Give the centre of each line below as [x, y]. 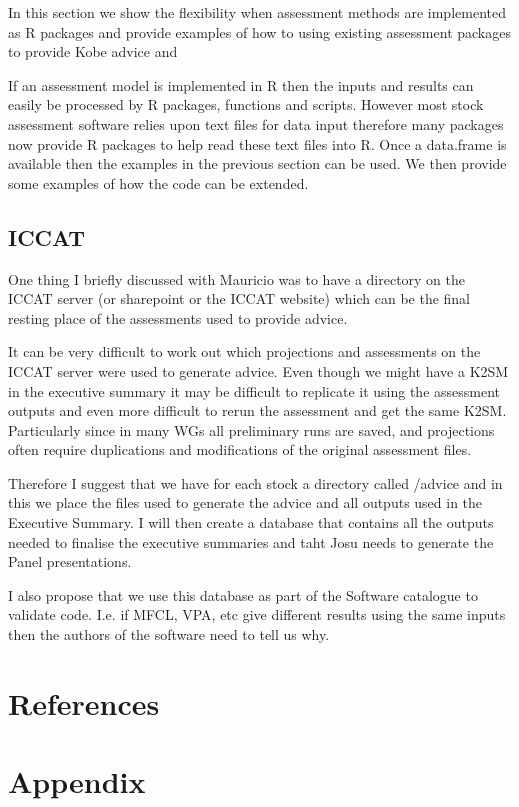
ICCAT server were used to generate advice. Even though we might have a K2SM [258, 370]
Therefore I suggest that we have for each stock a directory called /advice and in [255, 482]
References [84, 702]
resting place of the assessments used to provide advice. [178, 317]
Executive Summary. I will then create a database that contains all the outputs [251, 522]
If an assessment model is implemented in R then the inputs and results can [241, 84]
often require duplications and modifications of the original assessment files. [240, 449]
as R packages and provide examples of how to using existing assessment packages [259, 31]
